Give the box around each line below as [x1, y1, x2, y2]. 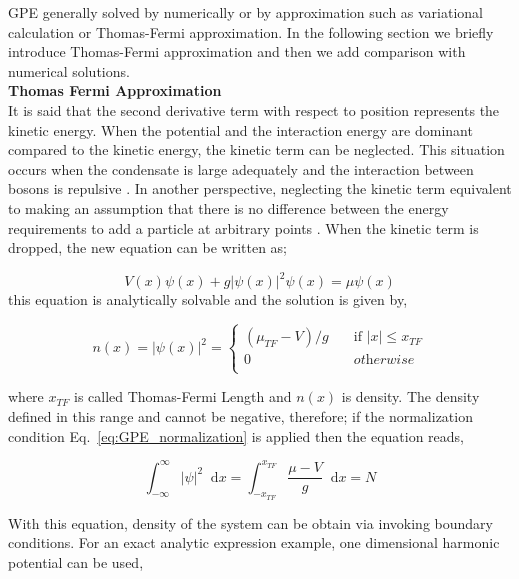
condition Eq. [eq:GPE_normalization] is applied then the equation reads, [8, 425, 465, 446]
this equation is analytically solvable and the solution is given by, [8, 289, 408, 310]
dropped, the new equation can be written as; [8, 237, 288, 258]
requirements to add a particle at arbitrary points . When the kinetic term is [8, 217, 479, 238]
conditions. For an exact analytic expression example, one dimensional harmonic [8, 532, 500, 553]
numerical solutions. [8, 60, 130, 81]
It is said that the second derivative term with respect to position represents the [8, 99, 500, 120]
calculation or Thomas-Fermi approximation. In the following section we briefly [8, 21, 494, 42]
